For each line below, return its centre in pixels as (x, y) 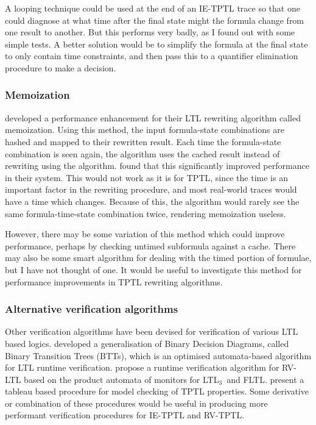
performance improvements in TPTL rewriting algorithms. (114, 281)
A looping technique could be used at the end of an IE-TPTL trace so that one (153, 8)
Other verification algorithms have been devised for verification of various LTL (152, 331)
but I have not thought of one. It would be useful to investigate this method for (153, 269)
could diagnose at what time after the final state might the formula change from (155, 20)
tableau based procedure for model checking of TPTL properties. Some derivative (157, 391)
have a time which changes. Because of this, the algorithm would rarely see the (152, 201)
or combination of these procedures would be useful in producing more (136, 403)
